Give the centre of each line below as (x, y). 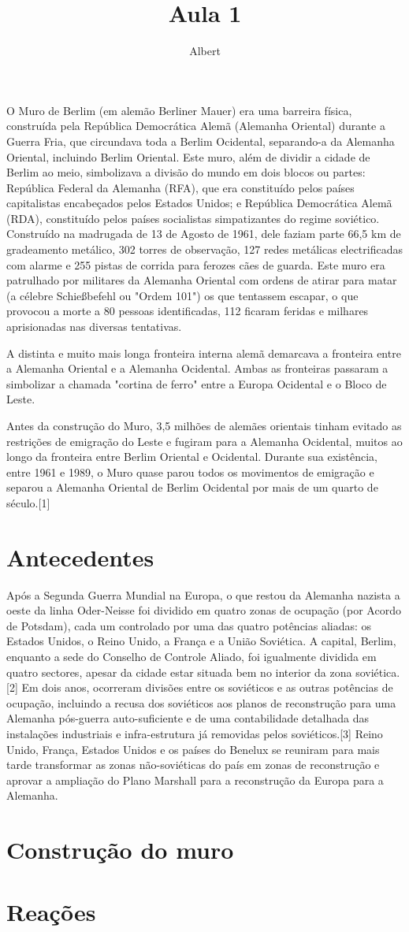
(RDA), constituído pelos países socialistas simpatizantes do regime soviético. (193, 218)
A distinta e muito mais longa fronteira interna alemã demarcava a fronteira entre (204, 353)
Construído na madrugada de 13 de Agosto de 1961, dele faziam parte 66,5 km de (204, 234)
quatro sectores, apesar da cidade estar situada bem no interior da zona (179, 672)
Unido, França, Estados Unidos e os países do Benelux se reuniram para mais (193, 749)
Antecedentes (80, 557)
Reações (51, 911)
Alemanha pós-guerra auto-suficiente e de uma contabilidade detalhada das (188, 718)
